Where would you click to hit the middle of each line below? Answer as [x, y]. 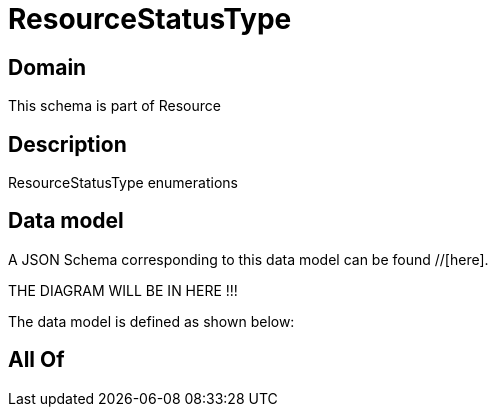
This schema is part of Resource [114, 106]
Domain [47, 67]
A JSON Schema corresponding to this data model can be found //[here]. [248, 259]
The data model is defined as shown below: [151, 321]
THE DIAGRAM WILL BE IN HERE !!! [123, 290]
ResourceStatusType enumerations [123, 183]
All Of [36, 360]
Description [67, 144]
